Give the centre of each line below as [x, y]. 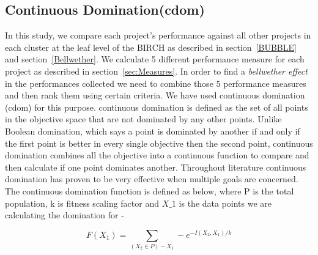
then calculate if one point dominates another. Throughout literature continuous [156, 167]
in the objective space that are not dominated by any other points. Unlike [143, 119]
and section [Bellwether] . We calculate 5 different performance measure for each [155, 59]
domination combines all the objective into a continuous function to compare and [157, 155]
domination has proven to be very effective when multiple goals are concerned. [152, 179]
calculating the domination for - [65, 215]
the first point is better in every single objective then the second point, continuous [159, 143]
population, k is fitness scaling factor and [82, 203]
